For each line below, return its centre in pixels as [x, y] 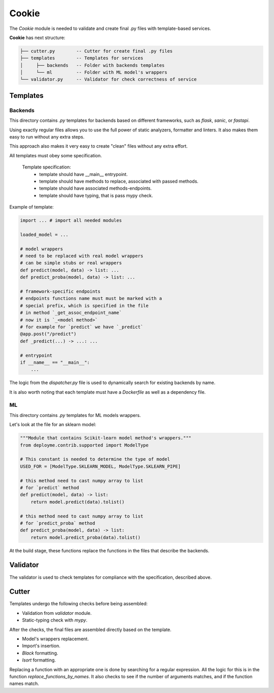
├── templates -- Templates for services [82, 58]
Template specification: [46, 167]
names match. [24, 684]
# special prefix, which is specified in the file [84, 305]
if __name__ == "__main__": [55, 362]
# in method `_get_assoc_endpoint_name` [71, 313]
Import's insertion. [41, 646]
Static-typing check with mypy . [55, 620]
